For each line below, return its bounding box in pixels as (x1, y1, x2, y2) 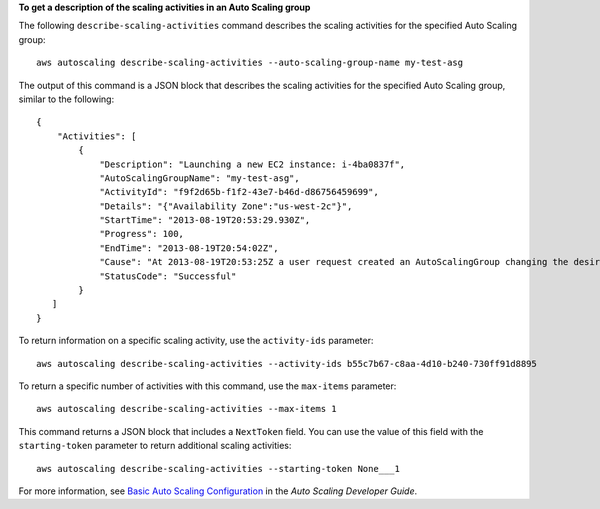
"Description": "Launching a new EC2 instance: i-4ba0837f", (99, 158, 406, 170)
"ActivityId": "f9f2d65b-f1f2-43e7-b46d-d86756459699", (99, 186, 379, 198)
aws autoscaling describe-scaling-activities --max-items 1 (36, 403, 337, 415)
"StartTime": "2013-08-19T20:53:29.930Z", (99, 215, 311, 226)
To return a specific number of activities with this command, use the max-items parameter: (18, 380, 397, 392)
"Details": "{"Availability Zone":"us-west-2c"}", (99, 200, 353, 212)
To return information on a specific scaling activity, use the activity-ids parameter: (18, 335, 374, 347)
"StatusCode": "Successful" (99, 270, 237, 282)
